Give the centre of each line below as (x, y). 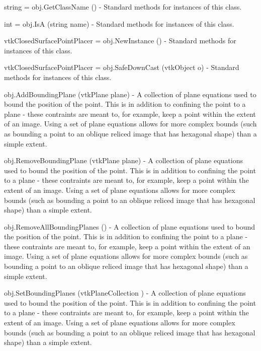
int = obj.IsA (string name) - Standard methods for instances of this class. (119, 23)
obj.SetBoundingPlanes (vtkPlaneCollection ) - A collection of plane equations (125, 293)
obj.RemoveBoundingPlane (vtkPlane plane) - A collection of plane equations (123, 160)
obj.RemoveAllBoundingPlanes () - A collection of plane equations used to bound (130, 226)
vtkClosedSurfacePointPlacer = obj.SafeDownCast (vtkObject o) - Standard (122, 67)
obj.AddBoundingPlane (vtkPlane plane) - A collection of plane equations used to (130, 94)
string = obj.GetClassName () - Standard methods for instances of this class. (123, 7)
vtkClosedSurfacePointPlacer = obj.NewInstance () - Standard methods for (120, 41)
